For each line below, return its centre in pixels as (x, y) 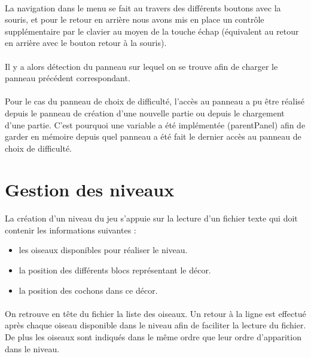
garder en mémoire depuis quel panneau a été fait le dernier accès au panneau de (153, 136)
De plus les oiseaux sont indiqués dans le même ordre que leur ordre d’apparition (153, 337)
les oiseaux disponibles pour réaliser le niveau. (103, 250)
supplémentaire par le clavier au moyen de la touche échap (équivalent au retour (152, 31)
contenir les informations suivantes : (71, 230)
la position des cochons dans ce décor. (88, 290)
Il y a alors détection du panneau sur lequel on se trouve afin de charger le (141, 66)
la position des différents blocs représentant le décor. (115, 270)
